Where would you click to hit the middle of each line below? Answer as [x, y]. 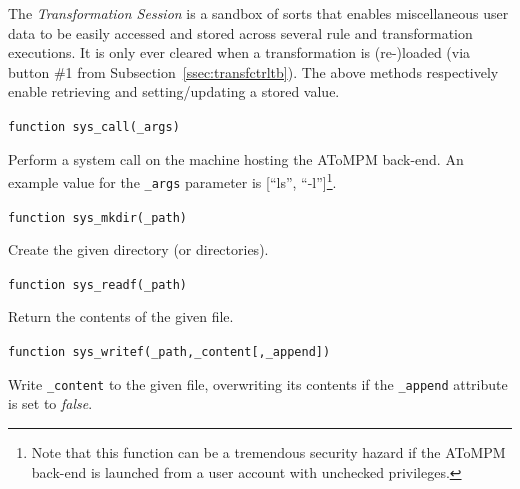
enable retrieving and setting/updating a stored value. [174, 91]
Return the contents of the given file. [121, 316]
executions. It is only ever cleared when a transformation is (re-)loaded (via [239, 52]
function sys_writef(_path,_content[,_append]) [169, 352]
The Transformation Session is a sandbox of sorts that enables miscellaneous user [258, 13]
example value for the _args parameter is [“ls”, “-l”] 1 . [172, 180]
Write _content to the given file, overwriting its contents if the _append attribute [258, 383]
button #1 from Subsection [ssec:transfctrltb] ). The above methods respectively [253, 71]
